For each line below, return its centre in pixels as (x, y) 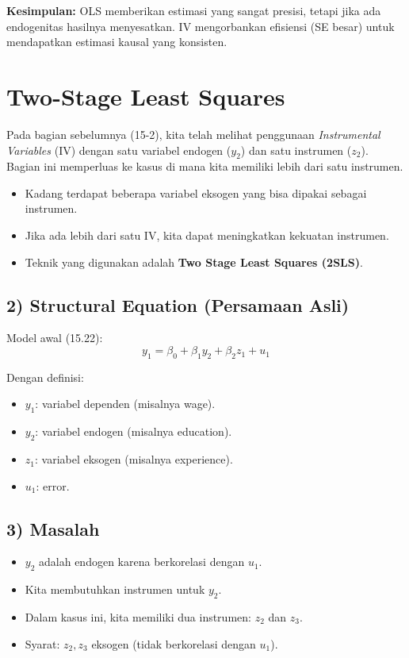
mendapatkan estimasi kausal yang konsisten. (117, 42)
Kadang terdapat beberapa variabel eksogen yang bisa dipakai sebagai (196, 192)
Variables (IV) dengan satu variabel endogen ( (119, 150)
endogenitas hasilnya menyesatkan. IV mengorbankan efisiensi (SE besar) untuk (201, 26)
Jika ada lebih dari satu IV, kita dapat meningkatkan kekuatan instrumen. (207, 235)
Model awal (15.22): (55, 338)
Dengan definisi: (45, 377)
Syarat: (42, 643)
